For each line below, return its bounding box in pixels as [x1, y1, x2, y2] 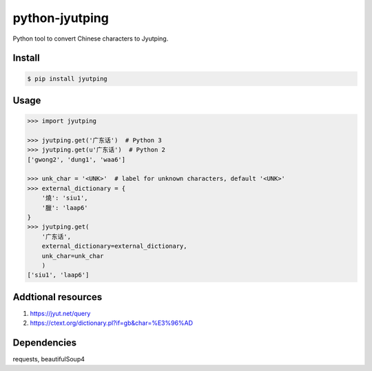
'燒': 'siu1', [41, 194, 89, 202]
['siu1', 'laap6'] [27, 271, 90, 279]
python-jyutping [12, 10, 110, 25]
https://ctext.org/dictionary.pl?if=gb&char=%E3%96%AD [30, 319, 193, 327]
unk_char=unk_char [41, 252, 104, 259]
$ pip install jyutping [27, 74, 108, 83]
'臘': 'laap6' [41, 204, 89, 211]
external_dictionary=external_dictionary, [41, 242, 187, 251]
